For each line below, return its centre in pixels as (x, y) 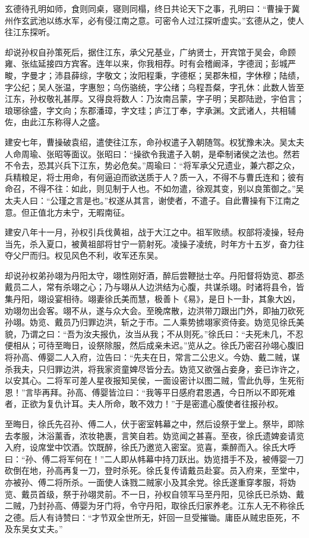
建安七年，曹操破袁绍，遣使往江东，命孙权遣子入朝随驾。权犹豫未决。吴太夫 (154, 142)
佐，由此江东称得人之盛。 (55, 122)
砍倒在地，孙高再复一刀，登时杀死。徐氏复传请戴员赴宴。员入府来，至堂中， (154, 470)
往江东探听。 (30, 32)
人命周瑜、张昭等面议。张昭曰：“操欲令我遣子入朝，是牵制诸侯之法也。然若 (152, 153)
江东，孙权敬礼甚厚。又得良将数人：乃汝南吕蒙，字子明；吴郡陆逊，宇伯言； (154, 99)
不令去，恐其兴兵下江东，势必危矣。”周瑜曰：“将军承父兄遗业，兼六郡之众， (152, 165)
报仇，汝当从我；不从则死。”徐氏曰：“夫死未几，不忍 (202, 333)
